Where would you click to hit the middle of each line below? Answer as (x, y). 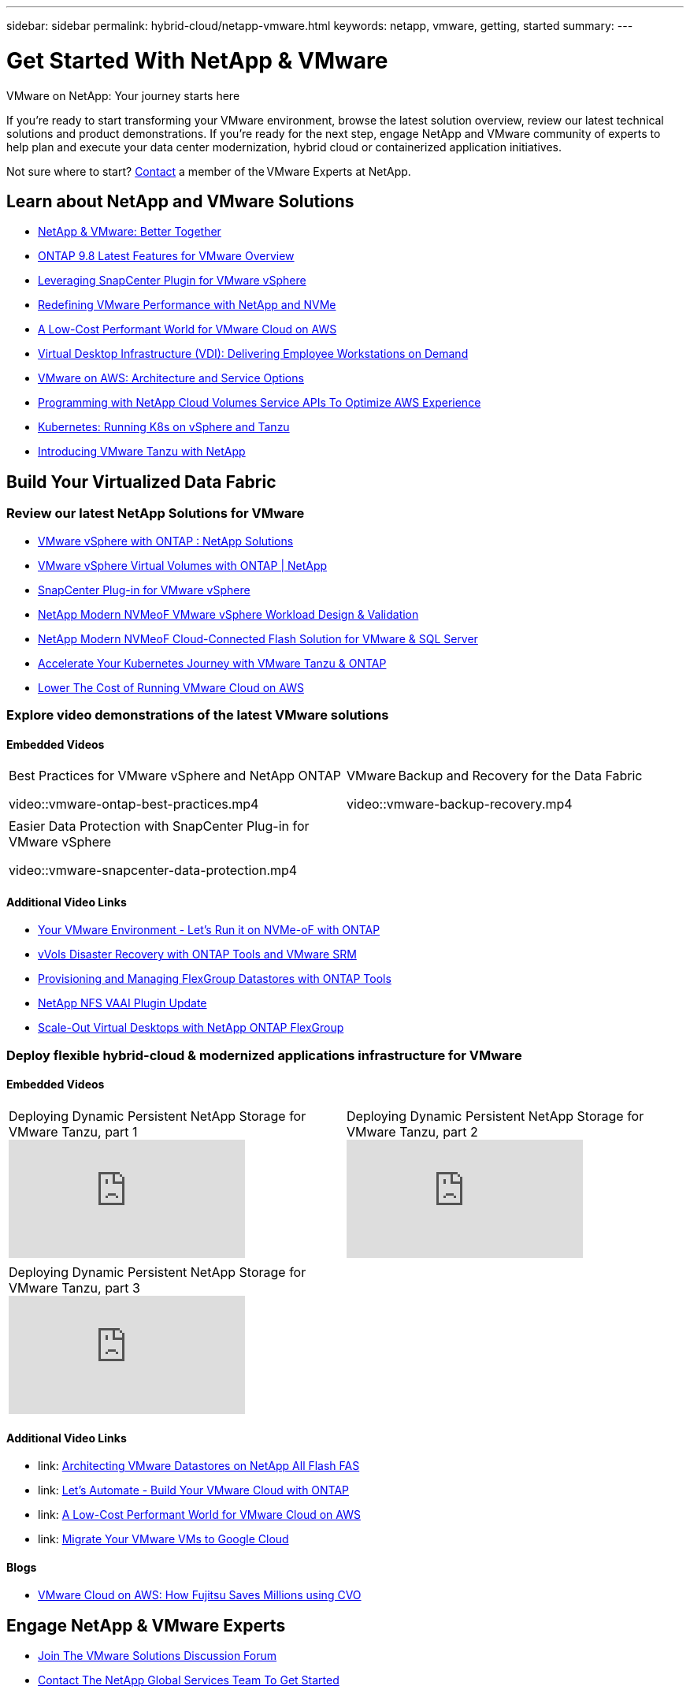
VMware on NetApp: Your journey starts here (123, 95)
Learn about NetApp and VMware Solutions (180, 201)
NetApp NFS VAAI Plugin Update (122, 1003)
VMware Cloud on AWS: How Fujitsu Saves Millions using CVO (200, 1595)
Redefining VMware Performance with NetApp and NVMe (187, 305)
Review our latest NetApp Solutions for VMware (156, 513)
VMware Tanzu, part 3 (74, 1287)
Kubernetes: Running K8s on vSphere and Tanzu (164, 427)
